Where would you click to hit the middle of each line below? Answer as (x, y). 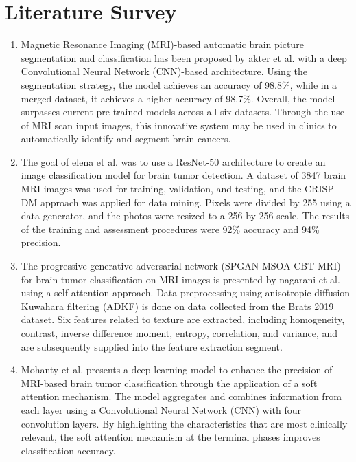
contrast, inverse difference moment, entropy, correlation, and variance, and (179, 333)
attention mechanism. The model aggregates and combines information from (181, 396)
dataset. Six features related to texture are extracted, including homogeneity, (183, 319)
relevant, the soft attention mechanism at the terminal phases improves (170, 437)
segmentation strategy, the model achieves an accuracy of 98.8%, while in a (179, 84)
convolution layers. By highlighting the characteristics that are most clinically (184, 423)
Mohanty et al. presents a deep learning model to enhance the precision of (177, 370)
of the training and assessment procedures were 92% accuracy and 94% (170, 229)
